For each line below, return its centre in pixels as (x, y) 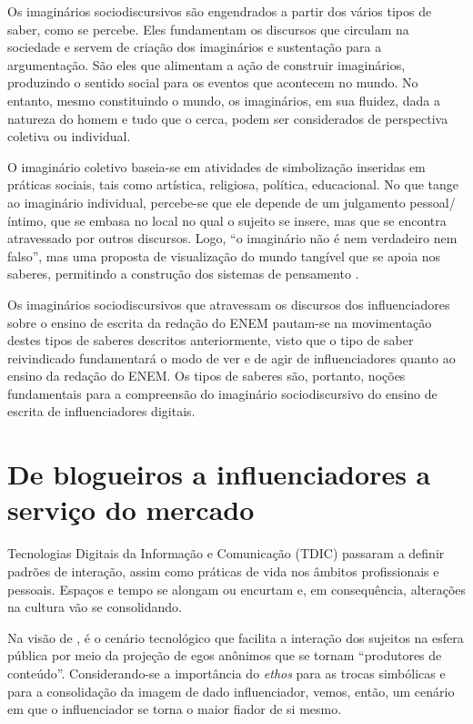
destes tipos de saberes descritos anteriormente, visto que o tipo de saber (211, 340)
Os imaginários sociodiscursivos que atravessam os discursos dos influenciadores (229, 304)
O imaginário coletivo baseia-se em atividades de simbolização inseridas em (216, 166)
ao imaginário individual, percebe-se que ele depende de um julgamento (206, 202)
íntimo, (27, 220)
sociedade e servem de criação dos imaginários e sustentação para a (195, 47)
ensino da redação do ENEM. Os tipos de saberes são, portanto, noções (206, 376)
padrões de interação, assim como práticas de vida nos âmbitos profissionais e (223, 571)
